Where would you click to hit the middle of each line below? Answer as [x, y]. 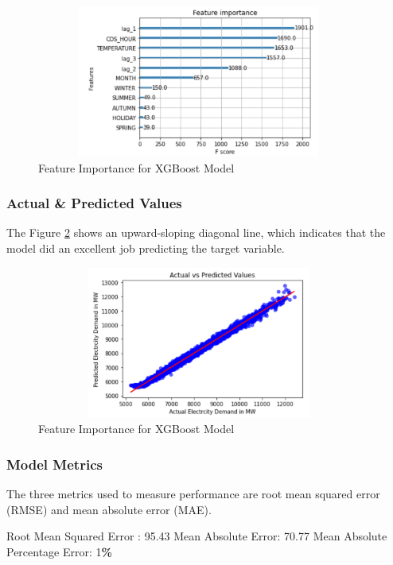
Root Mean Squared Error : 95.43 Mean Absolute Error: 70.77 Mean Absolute [197, 536]
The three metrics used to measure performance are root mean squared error [193, 493]
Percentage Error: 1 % [59, 551]
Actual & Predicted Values [94, 203]
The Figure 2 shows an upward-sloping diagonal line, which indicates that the [196, 232]
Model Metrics [54, 464]
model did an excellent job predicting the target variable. [146, 248]
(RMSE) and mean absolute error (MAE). [109, 509]
